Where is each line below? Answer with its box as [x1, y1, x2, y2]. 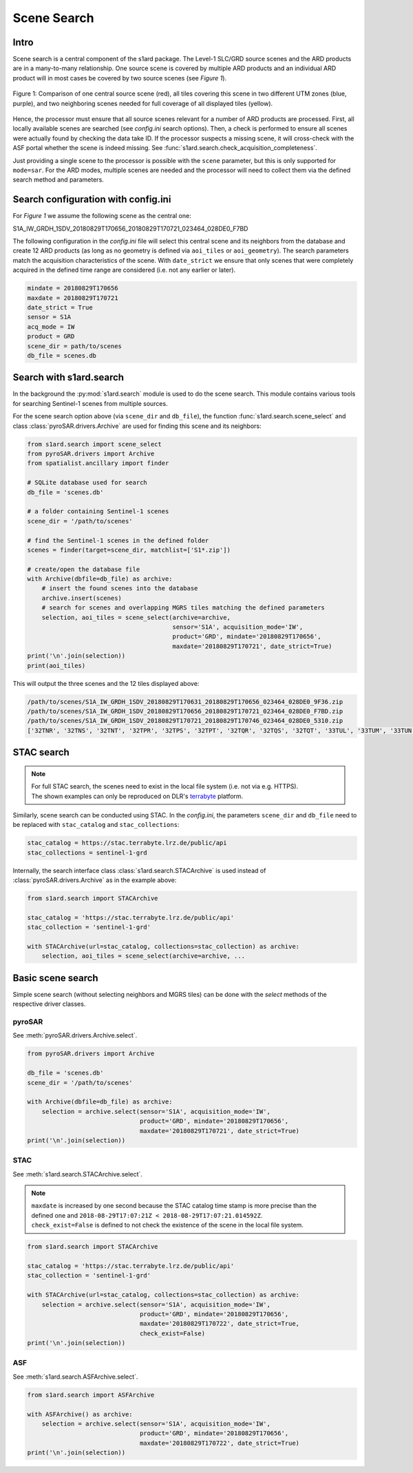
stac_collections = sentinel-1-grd [27, 848, 147, 857]
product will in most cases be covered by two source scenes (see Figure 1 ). [12, 74, 227, 82]
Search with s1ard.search [12, 372, 124, 383]
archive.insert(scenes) [41, 594, 122, 602]
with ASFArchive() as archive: [27, 1410, 134, 1418]
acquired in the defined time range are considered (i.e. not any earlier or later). [12, 266, 236, 275]
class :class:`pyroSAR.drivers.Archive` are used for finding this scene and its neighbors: [12, 422, 262, 430]
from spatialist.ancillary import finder [27, 460, 169, 467]
